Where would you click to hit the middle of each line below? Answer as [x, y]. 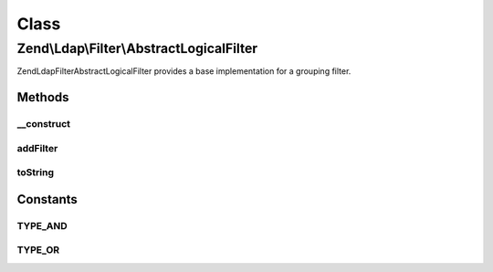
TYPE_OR [38, 250]
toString [36, 173]
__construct [44, 124]
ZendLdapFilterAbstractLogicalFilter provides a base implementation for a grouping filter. [184, 71]
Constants [47, 199]
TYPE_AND [42, 225]
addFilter [37, 148]
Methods [43, 97]
